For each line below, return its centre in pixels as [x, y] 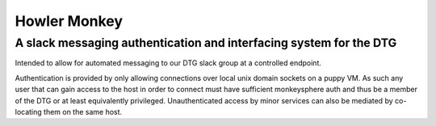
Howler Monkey [69, 21]
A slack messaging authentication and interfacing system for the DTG [206, 43]
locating [28, 111]
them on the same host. [83, 111]
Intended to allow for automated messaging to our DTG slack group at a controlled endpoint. [168, 63]
